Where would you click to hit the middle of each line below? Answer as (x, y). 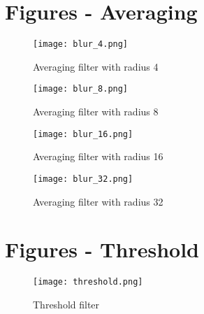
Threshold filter (66, 304)
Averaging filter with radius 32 (98, 201)
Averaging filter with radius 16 (98, 156)
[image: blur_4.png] (81, 44)
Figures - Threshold (102, 249)
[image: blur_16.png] (83, 134)
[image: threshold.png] (88, 282)
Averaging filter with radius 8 (96, 112)
